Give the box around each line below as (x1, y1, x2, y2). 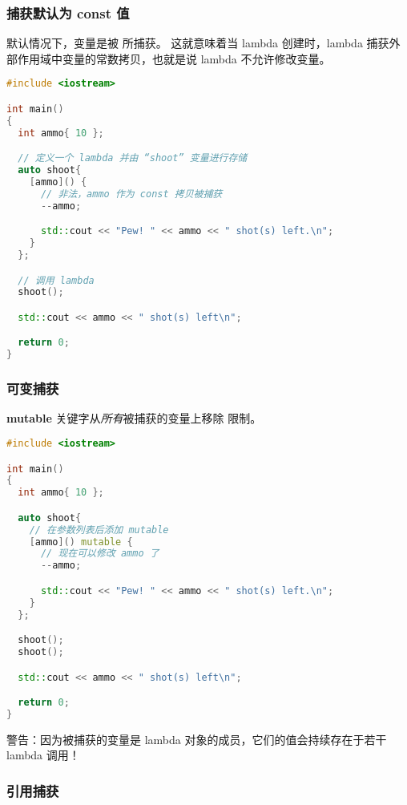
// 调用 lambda (18, 274, 95, 286)
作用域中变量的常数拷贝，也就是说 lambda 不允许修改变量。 (17, 50, 331, 67)
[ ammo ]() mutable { (29, 536, 133, 548)
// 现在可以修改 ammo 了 (40, 548, 159, 560)
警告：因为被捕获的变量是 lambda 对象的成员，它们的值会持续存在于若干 (6, 730, 387, 747)
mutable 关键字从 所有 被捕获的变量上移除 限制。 (6, 410, 262, 427)
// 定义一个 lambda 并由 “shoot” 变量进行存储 (18, 152, 248, 164)
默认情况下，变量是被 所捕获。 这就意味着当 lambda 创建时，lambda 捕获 (6, 34, 389, 51)
